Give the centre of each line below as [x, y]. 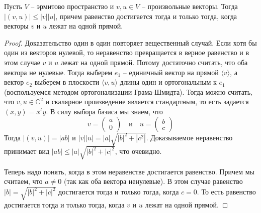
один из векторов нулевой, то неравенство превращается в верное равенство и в [127, 52]
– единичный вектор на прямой [171, 72]
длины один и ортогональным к [168, 82]
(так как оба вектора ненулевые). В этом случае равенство [153, 181]
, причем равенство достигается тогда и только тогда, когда [146, 16]
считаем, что [23, 181]
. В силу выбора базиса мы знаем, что [104, 111]
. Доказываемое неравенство [189, 137]
